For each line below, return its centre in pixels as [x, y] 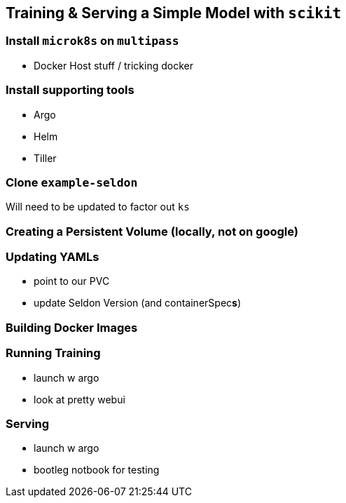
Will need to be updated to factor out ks [98, 207]
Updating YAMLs [53, 257]
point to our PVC [72, 281]
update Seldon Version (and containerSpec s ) [137, 303]
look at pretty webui [79, 399]
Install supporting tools [70, 90]
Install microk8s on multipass [92, 41]
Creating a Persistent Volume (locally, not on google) [152, 231]
